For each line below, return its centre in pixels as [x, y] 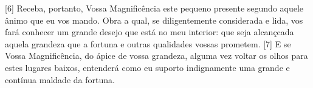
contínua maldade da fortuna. [60, 79]
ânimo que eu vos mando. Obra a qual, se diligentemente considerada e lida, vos [154, 20]
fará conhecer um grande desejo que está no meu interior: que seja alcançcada [150, 32]
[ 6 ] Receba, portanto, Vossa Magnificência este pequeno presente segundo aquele [154, 8]
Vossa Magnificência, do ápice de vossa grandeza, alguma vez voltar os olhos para [156, 56]
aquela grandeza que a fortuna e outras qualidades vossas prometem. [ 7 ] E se [148, 43]
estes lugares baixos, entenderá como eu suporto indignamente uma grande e [147, 67]
